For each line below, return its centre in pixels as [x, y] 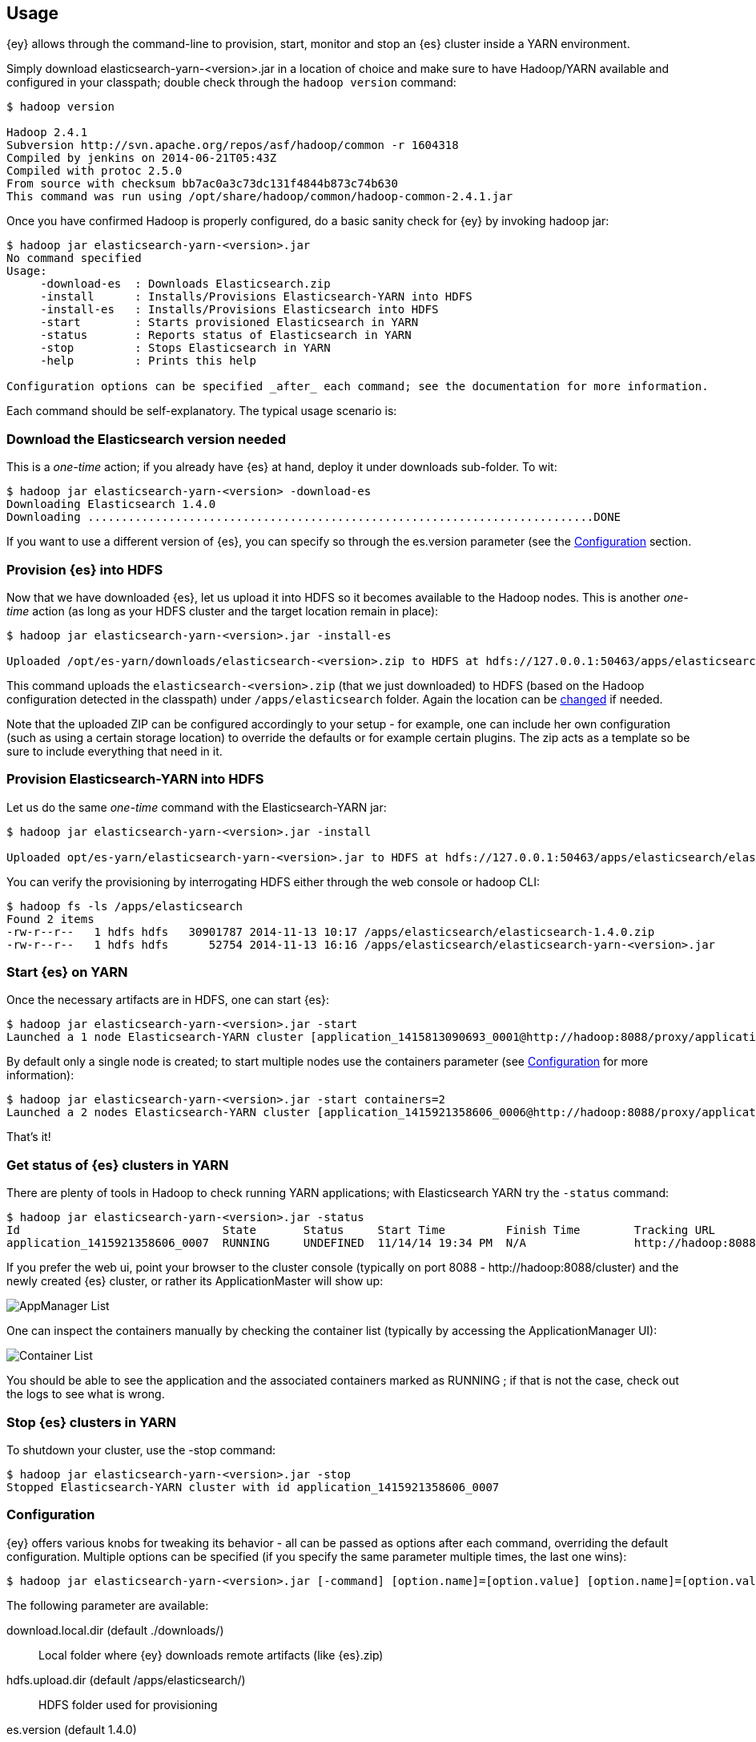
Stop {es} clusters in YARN [92, 1422]
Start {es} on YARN [67, 972]
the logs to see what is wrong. [86, 1394]
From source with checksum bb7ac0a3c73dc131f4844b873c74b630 [202, 184]
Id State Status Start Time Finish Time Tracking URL [361, 1230]
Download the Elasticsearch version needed [147, 439]
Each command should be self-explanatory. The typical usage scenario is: [202, 411]
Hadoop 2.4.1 [47, 133]
